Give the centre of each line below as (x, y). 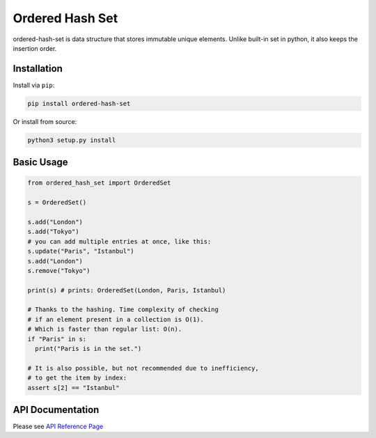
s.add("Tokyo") (53, 232)
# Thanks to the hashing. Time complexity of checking (123, 310)
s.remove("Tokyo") (59, 271)
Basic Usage (40, 163)
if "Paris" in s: (57, 339)
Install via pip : (34, 85)
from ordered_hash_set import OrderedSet (99, 183)
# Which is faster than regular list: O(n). (105, 329)
